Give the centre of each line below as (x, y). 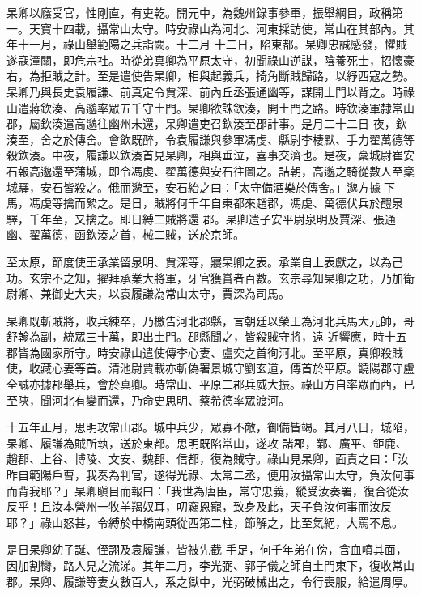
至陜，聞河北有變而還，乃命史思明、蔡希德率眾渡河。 (148, 399)
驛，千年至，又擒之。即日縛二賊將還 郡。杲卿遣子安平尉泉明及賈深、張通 (201, 218)
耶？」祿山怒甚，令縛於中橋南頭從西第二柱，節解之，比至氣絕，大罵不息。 (205, 522)
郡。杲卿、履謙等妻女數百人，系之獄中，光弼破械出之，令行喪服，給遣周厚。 (210, 581)
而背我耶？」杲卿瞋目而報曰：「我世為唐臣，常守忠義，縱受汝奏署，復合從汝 (208, 490)
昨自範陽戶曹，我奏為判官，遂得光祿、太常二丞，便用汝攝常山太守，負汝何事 (210, 475)
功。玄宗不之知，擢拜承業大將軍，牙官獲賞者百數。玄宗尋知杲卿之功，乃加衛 (210, 277)
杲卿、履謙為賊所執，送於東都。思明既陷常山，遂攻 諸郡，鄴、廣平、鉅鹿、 (207, 442)
